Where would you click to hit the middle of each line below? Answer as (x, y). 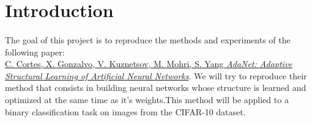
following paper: (35, 52)
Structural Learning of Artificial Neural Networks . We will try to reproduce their (156, 75)
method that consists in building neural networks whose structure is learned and (156, 88)
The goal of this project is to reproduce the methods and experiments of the (148, 39)
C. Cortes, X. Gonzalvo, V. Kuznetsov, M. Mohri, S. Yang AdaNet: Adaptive (149, 64)
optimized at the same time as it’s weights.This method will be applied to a (147, 99)
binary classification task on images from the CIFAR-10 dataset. (125, 111)
